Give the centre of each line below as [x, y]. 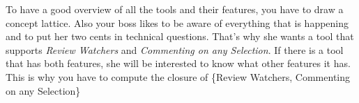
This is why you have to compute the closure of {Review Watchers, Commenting [178, 76]
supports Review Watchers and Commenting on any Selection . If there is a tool [175, 49]
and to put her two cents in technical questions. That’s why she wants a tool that [180, 36]
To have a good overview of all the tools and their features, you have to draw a [175, 9]
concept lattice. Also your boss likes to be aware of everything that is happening [177, 22]
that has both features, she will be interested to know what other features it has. [178, 63]
